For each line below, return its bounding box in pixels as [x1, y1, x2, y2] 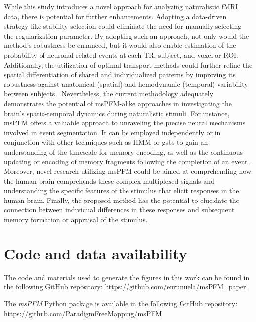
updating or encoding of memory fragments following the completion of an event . [4, 156, 252, 166]
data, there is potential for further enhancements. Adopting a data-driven [4, 11, 227, 21]
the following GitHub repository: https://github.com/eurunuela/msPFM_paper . [4, 282, 248, 292]
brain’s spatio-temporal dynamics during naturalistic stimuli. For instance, [4, 108, 230, 118]
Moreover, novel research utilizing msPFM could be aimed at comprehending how [4, 166, 252, 176]
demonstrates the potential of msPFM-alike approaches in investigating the [4, 98, 232, 108]
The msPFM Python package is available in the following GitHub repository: [4, 298, 238, 308]
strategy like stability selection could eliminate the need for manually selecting [4, 21, 242, 31]
